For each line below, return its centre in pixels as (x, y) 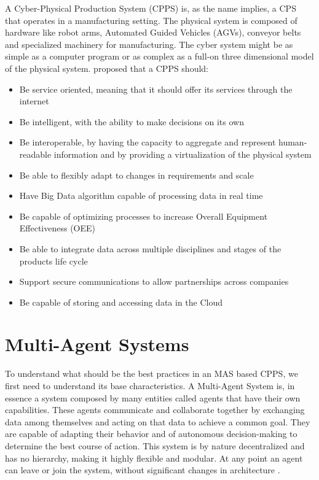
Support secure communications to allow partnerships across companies (154, 281)
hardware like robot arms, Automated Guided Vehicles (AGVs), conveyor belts (153, 32)
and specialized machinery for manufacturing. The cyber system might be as (149, 44)
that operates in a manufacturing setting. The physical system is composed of (151, 20)
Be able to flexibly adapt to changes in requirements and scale (136, 175)
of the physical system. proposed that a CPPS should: (107, 68)
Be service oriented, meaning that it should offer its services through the (156, 89)
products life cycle (53, 261)
